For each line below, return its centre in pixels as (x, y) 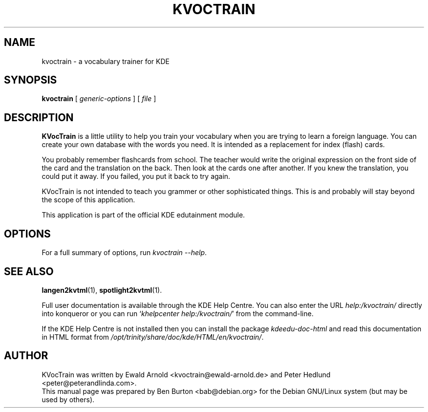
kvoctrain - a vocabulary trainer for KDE (106, 61)
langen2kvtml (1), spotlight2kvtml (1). (102, 290)
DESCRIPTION (39, 117)
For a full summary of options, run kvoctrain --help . (124, 253)
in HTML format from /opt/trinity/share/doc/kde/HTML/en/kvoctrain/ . (153, 337)
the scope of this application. (88, 200)
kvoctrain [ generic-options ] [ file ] (99, 99)
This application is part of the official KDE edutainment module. (143, 215)
